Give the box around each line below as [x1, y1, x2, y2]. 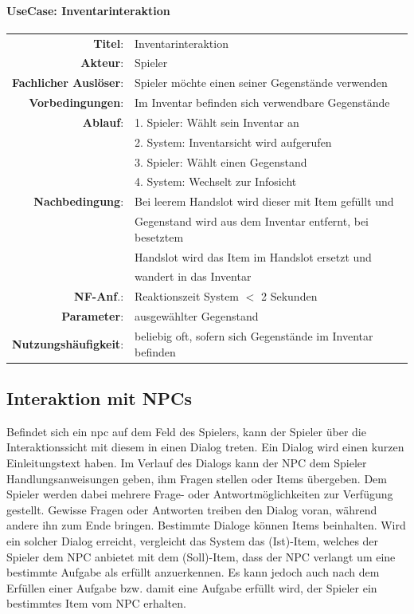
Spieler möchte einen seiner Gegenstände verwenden [135, 74, 388, 91]
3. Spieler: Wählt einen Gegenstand [135, 153, 307, 170]
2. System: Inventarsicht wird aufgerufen [135, 133, 332, 150]
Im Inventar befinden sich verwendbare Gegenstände [135, 94, 390, 111]
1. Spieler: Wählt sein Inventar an [135, 113, 299, 130]
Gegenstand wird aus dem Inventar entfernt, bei [135, 213, 369, 230]
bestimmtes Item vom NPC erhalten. [6, 595, 186, 612]
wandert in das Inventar [135, 268, 252, 285]
